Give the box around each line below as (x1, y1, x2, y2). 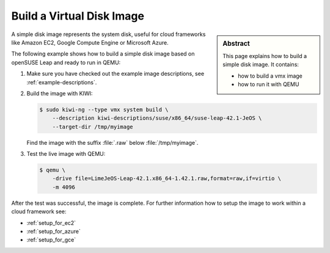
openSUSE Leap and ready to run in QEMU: (11, 59, 121, 66)
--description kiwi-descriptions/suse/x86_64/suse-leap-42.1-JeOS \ (52, 115, 262, 122)
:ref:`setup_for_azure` (26, 227, 81, 235)
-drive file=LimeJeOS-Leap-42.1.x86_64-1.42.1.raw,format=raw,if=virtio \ (52, 175, 281, 182)
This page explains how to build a (222, 52, 307, 59)
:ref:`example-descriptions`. (26, 78, 97, 86)
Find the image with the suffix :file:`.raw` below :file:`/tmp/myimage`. (26, 139, 199, 146)
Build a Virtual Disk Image (11, 9, 145, 23)
